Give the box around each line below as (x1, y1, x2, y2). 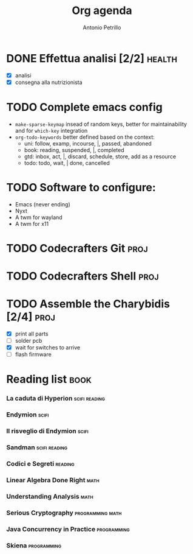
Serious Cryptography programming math (6, 508, 122, 517)
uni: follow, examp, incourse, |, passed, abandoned (24, 139, 152, 147)
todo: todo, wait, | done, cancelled (24, 159, 110, 166)
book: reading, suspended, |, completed (24, 146, 124, 153)
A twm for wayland (15, 214, 63, 221)
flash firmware (15, 351, 52, 358)
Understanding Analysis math (6, 492, 93, 500)
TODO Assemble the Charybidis (6, 297, 170, 311)
